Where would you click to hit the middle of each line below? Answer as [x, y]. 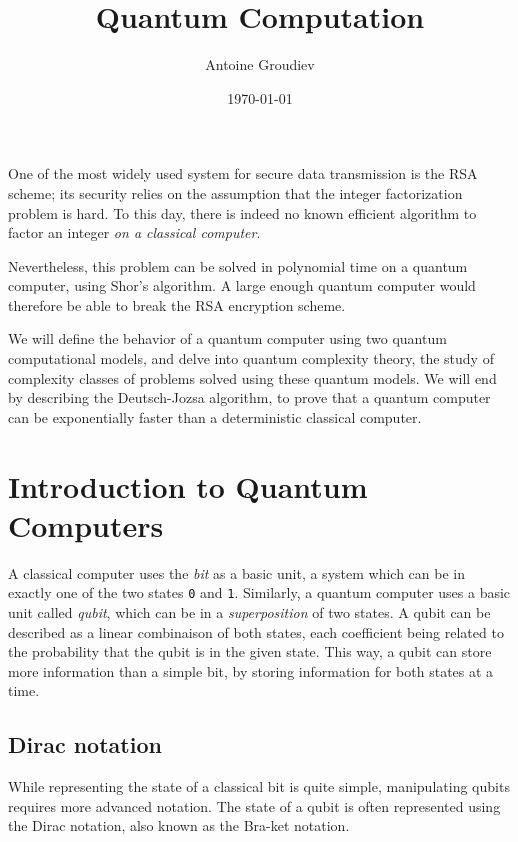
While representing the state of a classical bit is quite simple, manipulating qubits [259, 786]
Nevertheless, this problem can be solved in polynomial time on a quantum [238, 265]
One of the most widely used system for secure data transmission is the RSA [243, 173]
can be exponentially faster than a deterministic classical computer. [215, 416]
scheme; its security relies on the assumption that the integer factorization [235, 192]
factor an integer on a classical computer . [134, 232]
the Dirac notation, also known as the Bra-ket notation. [179, 825]
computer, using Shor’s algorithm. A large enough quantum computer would [242, 285]
